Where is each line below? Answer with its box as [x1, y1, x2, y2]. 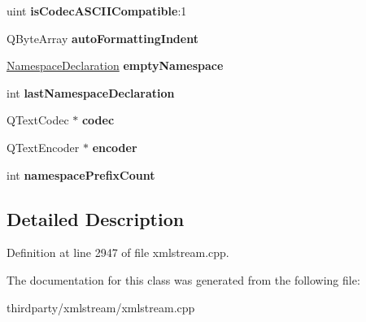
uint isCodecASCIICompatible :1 [7, 2, 187, 19]
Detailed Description [7, 206, 185, 231]
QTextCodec [7, 111, 69, 128]
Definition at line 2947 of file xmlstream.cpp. [7, 244, 229, 261]
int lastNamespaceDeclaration [7, 84, 175, 101]
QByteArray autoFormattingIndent [7, 29, 198, 46]
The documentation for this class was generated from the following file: [7, 271, 360, 288]
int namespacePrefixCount [7, 166, 155, 183]
